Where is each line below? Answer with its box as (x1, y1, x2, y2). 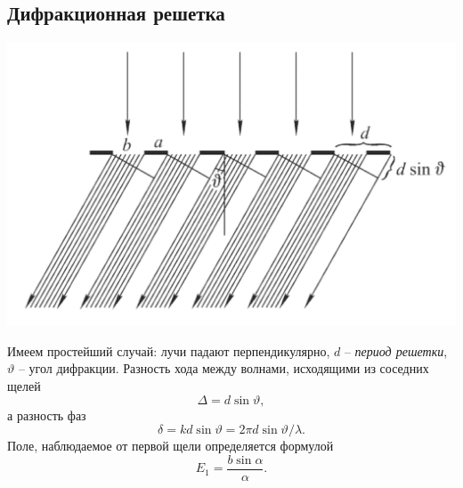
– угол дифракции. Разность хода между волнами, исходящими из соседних (18, 359, 429, 378)
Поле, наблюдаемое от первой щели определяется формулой (7, 436, 334, 455)
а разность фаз (7, 405, 86, 424)
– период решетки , (344, 341, 448, 360)
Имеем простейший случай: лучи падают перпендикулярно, (7, 341, 330, 360)
